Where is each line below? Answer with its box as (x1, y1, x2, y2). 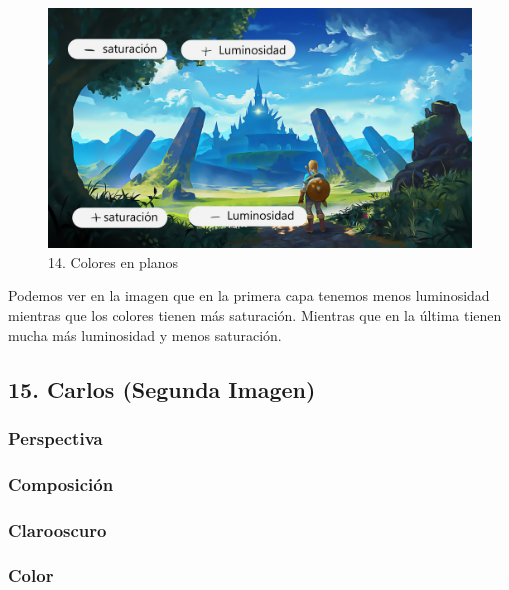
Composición (8, 471, 114, 496)
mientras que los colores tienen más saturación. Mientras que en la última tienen (8, 304, 502, 325)
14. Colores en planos (48, 251, 179, 272)
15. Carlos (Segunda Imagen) (8, 373, 316, 404)
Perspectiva (8, 425, 103, 450)
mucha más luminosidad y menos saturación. (8, 324, 282, 345)
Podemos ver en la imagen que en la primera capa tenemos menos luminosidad (8, 285, 490, 306)
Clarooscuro (8, 517, 107, 542)
